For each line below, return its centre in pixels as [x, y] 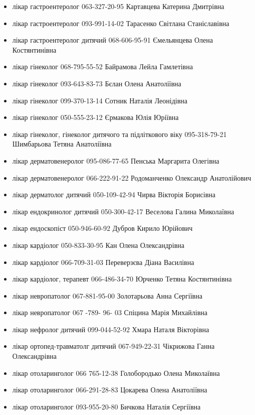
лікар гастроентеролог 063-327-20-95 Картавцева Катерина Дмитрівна [118, 6]
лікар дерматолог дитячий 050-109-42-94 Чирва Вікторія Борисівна [114, 194]
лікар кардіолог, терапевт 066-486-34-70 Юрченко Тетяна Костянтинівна [122, 279]
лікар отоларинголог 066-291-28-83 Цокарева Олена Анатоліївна [110, 390]
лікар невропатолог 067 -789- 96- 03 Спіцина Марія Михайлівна [110, 312]
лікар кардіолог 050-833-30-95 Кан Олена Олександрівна [98, 245]
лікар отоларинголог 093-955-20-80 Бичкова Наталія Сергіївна [106, 406]
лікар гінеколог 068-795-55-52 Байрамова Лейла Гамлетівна [102, 66]
